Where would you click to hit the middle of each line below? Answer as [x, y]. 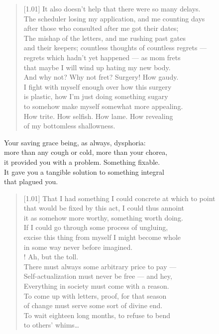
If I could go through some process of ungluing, [96, 227]
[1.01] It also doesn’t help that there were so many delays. [112, 8]
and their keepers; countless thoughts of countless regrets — [115, 48]
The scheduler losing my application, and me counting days [114, 18]
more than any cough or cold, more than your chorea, [86, 152]
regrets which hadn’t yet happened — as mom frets [102, 57]
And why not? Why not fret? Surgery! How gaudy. [101, 77]
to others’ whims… [52, 325]
